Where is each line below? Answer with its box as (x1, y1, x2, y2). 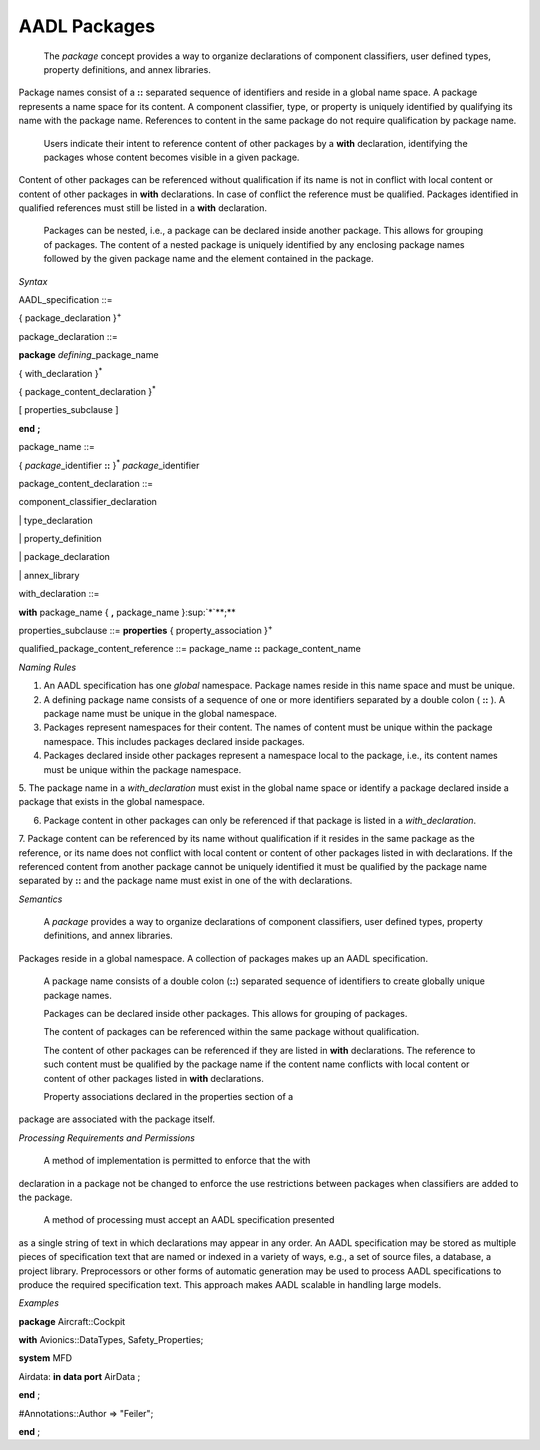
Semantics (18, 893, 63, 905)
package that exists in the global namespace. (18, 796, 205, 808)
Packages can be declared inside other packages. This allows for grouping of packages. (43, 1008, 408, 1020)
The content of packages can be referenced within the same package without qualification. (43, 1026, 420, 1038)
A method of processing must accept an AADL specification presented (43, 1214, 335, 1226)
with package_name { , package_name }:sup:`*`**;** (18, 606, 237, 618)
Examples (18, 1297, 60, 1309)
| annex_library (18, 569, 80, 581)
